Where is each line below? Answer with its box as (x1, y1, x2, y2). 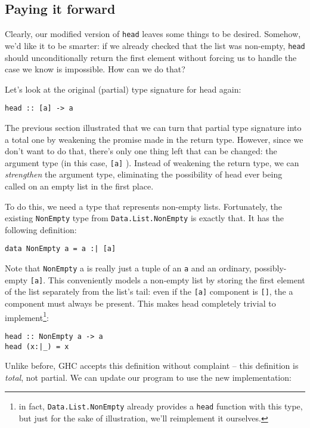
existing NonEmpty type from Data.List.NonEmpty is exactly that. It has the (5, 212, 284, 224)
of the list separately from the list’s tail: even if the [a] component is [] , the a (5, 285, 293, 298)
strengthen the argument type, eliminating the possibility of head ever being (5, 168, 283, 181)
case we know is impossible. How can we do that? (5, 63, 185, 75)
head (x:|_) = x (5, 342, 69, 351)
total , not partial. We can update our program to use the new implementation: (5, 371, 292, 383)
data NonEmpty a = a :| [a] (5, 244, 116, 253)
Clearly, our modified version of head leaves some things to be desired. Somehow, (5, 27, 301, 40)
